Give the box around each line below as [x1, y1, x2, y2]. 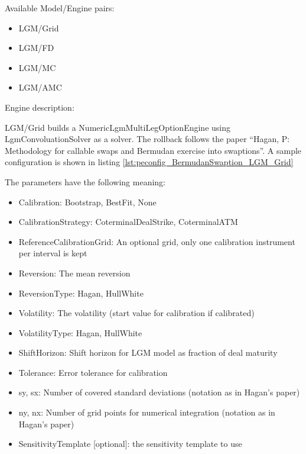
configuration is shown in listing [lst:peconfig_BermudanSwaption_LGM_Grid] [5, 156, 294, 168]
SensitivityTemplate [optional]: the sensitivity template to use [18, 437, 242, 450]
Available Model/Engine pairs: [5, 2, 115, 14]
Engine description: [5, 101, 74, 113]
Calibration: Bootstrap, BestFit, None [18, 195, 157, 208]
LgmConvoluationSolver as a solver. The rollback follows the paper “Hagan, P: [5, 133, 290, 145]
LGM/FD [18, 41, 54, 54]
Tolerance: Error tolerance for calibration [18, 366, 168, 378]
